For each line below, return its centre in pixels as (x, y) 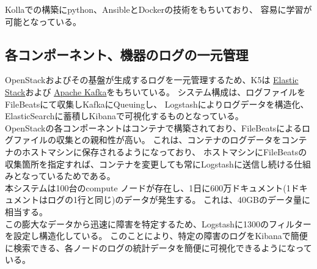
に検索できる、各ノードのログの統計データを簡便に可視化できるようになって (158, 247)
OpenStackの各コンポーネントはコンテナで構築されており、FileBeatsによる (153, 127)
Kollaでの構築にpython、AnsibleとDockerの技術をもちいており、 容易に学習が (158, 9)
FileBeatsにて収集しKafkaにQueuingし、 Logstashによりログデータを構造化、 (157, 104)
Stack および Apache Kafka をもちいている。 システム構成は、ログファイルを (155, 91)
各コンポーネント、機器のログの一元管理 (127, 54)
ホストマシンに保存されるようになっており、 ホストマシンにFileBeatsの (164, 151)
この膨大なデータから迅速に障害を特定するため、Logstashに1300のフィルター (158, 223)
